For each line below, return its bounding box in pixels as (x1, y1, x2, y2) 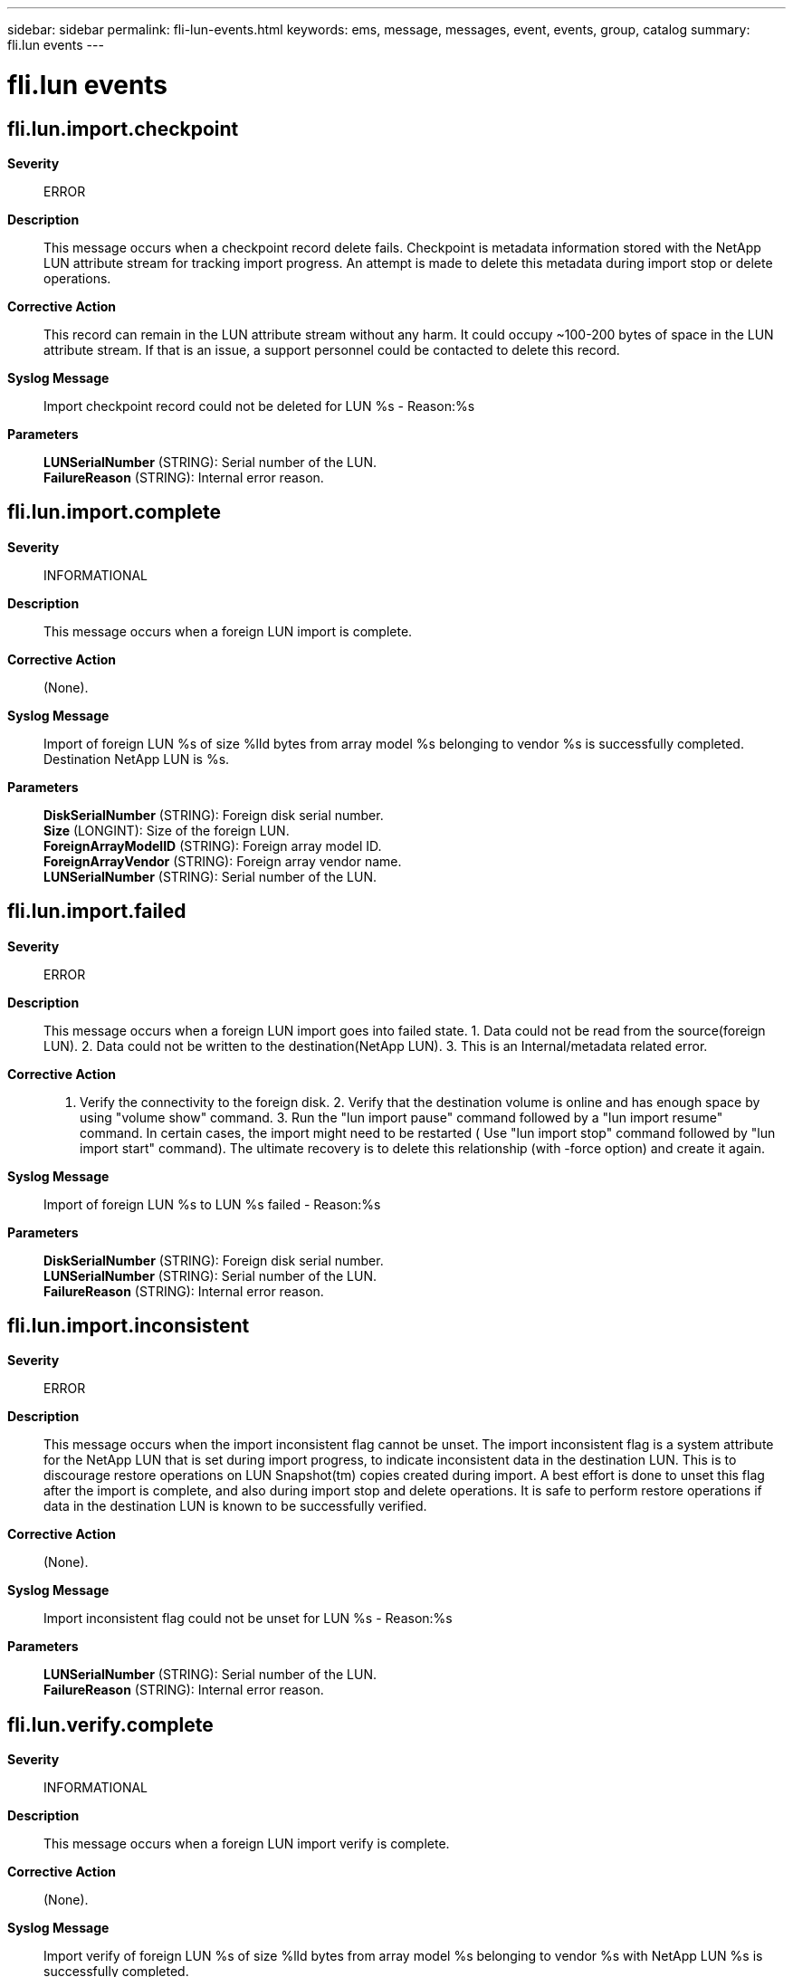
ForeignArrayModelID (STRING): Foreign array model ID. (43, 837, 382, 854)
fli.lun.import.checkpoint (7, 117, 239, 140)
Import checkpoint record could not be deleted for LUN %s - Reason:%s (43, 397, 475, 414)
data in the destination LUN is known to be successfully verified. (43, 1498, 427, 1514)
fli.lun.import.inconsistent (7, 1314, 250, 1338)
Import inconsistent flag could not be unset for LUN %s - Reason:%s (43, 1610, 453, 1627)
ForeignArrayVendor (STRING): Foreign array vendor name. (43, 853, 402, 869)
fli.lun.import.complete (7, 501, 222, 524)
